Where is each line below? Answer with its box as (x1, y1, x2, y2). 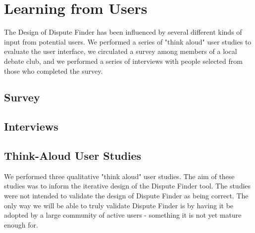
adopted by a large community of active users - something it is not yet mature (4, 210, 242, 220)
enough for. (4, 219, 38, 230)
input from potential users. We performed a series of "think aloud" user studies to (4, 36, 252, 47)
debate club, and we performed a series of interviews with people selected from (4, 55, 243, 66)
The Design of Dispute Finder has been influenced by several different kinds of (4, 27, 242, 37)
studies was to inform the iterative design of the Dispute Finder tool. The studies (4, 181, 251, 191)
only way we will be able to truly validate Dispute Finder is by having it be (4, 200, 234, 210)
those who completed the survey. (4, 65, 103, 76)
